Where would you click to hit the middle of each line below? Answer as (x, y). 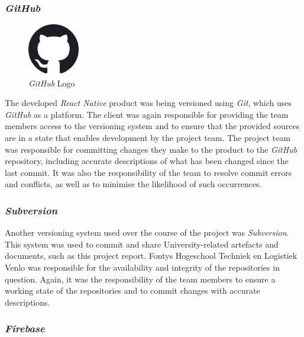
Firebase (25, 328)
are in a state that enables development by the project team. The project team (148, 137)
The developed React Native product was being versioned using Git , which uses (148, 103)
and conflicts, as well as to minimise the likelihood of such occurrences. (133, 184)
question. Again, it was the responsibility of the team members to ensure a (140, 279)
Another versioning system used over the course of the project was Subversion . (147, 232)
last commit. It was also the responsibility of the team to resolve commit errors (148, 172)
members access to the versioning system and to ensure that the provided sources (152, 126)
